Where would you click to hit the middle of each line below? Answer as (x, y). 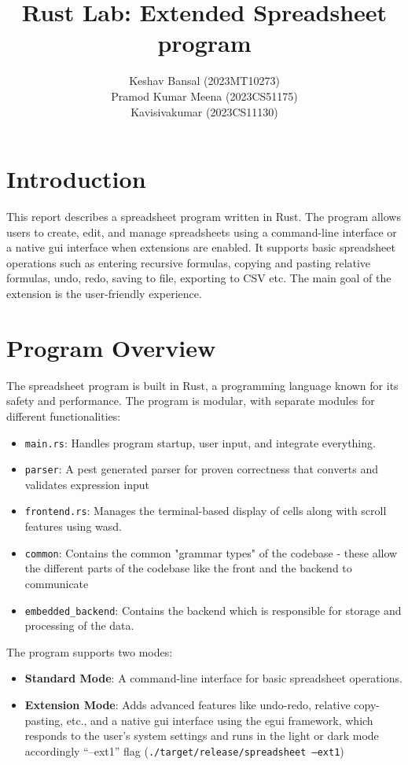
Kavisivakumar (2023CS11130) (204, 111)
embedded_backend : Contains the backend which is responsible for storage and (213, 610)
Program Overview (111, 347)
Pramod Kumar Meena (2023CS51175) (204, 96)
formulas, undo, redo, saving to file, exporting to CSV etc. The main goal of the (199, 278)
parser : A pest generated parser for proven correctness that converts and (202, 469)
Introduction (76, 179)
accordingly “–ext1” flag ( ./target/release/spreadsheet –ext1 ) (184, 750)
